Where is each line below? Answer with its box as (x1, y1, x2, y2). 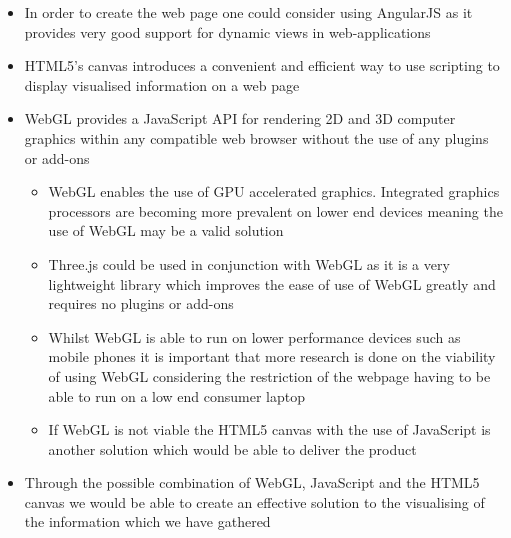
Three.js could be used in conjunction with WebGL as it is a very (48, 253, 450, 274)
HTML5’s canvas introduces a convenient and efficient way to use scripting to (24, 55, 500, 76)
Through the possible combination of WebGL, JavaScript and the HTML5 (24, 472, 480, 493)
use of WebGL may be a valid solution (48, 220, 284, 241)
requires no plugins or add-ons (48, 293, 234, 314)
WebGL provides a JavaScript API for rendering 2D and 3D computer (24, 108, 456, 129)
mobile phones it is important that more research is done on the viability (48, 346, 496, 367)
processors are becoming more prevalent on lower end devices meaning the (48, 200, 503, 221)
